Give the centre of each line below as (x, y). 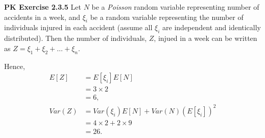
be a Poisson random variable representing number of (175, 7)
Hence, (15, 66)
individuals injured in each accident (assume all (78, 27)
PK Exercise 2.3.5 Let (43, 7)
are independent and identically (212, 27)
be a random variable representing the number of (167, 17)
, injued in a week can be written (206, 38)
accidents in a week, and (42, 17)
